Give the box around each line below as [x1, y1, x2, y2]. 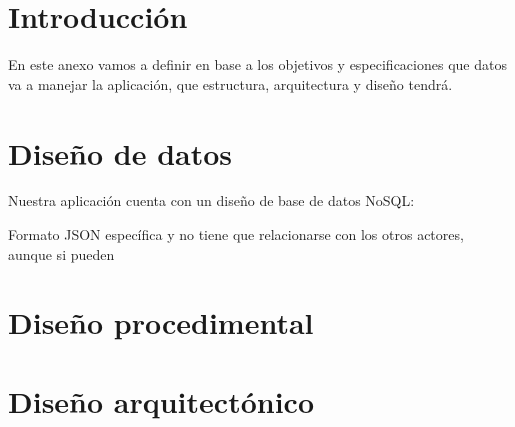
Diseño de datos [8, 132, 233, 173]
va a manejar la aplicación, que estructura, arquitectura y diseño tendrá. [8, 73, 453, 94]
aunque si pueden [8, 243, 115, 264]
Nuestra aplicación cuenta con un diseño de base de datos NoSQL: [8, 190, 415, 211]
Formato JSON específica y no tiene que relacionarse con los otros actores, [8, 224, 464, 245]
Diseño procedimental [8, 302, 314, 343]
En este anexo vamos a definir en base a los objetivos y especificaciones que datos [8, 54, 507, 75]
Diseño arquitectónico [8, 380, 314, 421]
